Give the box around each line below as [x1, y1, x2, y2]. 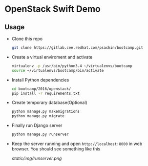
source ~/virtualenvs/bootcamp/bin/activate [11, 68, 104, 73]
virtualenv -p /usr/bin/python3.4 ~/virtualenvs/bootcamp [11, 63, 132, 68]
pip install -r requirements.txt [11, 91, 80, 96]
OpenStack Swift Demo [4, 3, 101, 15]
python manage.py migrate [11, 114, 64, 119]
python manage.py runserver [11, 132, 69, 137]
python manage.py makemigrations [11, 109, 80, 114]
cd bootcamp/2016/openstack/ [11, 86, 71, 91]
